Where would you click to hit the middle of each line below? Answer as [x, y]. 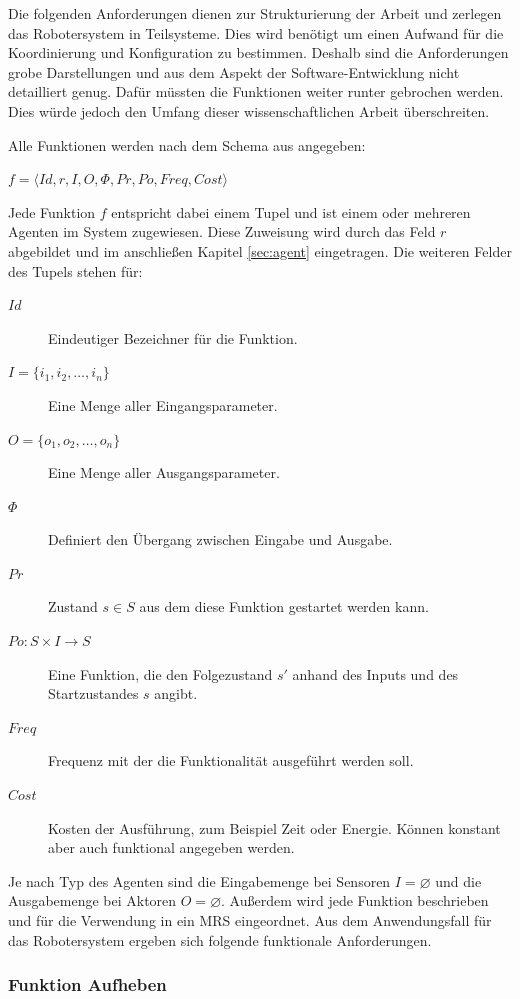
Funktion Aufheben [87, 984]
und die [458, 880]
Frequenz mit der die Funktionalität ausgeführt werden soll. [231, 760]
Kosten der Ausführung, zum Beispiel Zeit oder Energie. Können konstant [274, 827]
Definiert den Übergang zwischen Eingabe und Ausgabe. [220, 539]
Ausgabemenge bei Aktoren [92, 900]
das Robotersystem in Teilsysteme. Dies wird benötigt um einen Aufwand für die [256, 32]
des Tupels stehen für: [75, 270]
